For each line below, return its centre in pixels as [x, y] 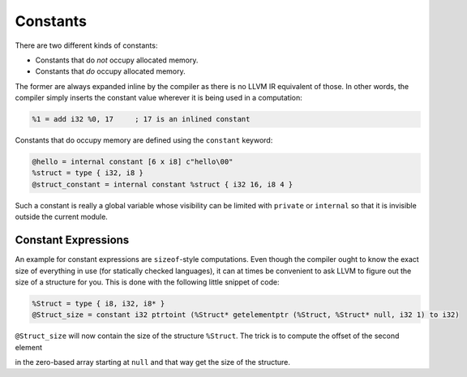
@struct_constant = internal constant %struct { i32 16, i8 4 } [163, 184]
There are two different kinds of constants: [86, 45]
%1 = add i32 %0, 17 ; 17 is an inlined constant [141, 119]
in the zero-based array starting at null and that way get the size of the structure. [153, 362]
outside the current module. [62, 217]
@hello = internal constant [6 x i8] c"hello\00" [133, 162]
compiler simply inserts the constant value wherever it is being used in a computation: [159, 98]
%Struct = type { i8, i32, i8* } [99, 303]
